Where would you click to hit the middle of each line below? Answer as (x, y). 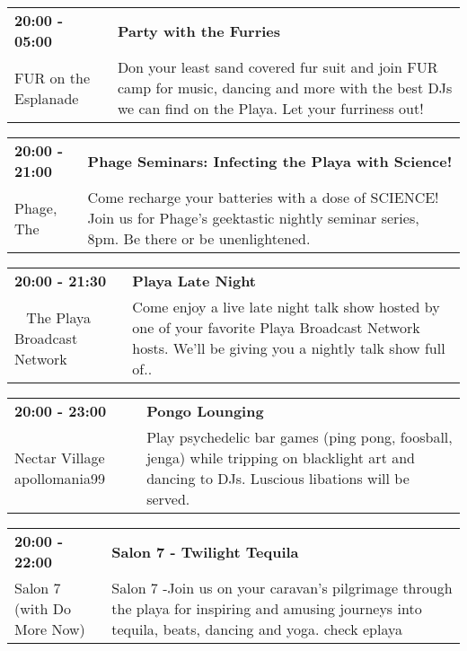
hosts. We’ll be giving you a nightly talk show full (289, 348)
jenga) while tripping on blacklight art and (281, 457)
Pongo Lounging (205, 411)
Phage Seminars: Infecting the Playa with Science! (270, 161)
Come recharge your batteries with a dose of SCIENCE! (263, 197)
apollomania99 (60, 478)
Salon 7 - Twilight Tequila (205, 551)
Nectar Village (60, 457)
